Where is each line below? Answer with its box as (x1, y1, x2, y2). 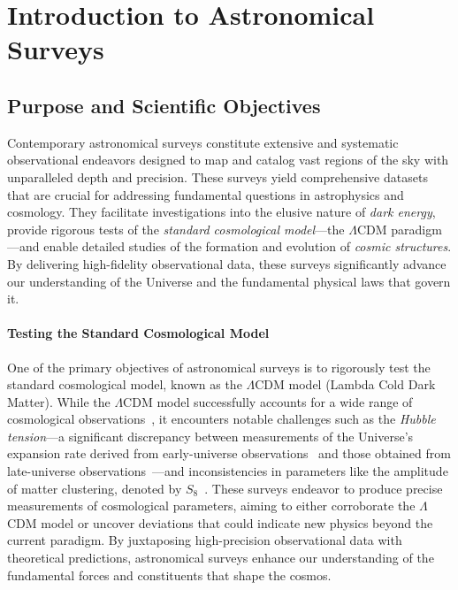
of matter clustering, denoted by (7, 479, 182, 497)
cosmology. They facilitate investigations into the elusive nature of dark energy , (7, 203, 436, 221)
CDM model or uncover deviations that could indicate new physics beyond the (7, 513, 433, 532)
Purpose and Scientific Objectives (7, 91, 321, 119)
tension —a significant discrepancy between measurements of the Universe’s (7, 426, 414, 445)
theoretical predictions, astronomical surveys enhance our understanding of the (7, 548, 434, 567)
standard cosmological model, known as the (7, 375, 242, 394)
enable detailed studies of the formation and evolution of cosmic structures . (43, 237, 452, 256)
